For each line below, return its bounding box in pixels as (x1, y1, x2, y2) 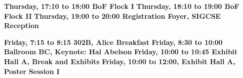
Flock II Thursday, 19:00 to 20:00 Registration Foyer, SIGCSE (4, 10, 221, 21)
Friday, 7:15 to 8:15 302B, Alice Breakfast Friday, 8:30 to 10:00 (4, 37, 223, 47)
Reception (4, 20, 39, 31)
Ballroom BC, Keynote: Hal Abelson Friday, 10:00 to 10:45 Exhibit (4, 46, 238, 57)
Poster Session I (4, 66, 60, 76)
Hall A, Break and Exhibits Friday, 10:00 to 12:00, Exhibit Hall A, (4, 56, 236, 66)
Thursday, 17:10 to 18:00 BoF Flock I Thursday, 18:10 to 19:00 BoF (4, 1, 240, 11)
